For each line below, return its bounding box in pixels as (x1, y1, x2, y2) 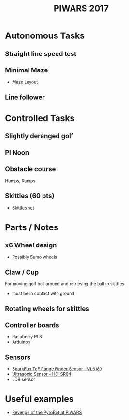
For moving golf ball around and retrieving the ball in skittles (5, 281, 125, 287)
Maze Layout (12, 79, 38, 85)
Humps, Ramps (5, 178, 35, 184)
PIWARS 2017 (53, 3, 109, 14)
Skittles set (12, 205, 35, 210)
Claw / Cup (5, 268, 39, 276)
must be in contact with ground (12, 290, 74, 297)
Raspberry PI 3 (12, 334, 42, 340)
